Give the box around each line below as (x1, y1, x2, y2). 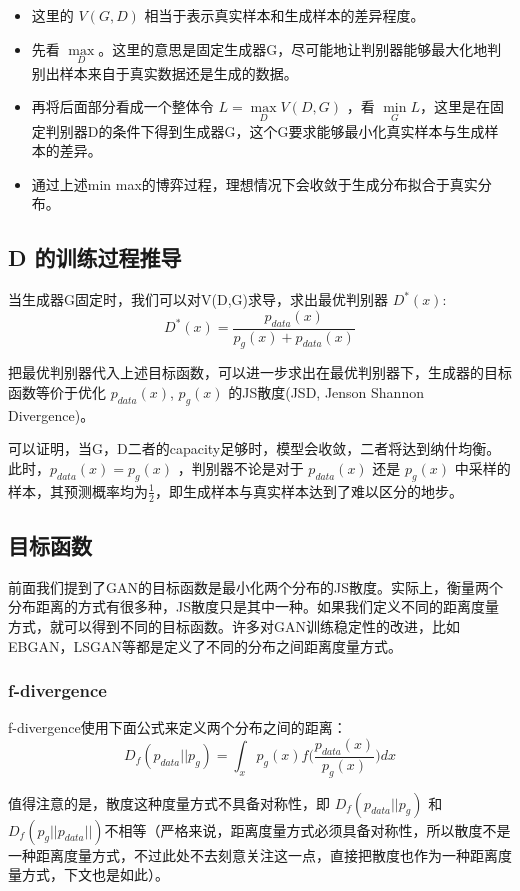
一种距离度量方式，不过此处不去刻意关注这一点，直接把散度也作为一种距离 (8, 844, 498, 865)
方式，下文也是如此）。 (21, 864, 169, 885)
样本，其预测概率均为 (8, 480, 148, 501)
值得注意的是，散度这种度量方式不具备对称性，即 (8, 792, 330, 813)
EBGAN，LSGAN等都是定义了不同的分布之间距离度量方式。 (8, 635, 402, 656)
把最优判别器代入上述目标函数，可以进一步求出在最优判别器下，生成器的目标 (8, 362, 512, 383)
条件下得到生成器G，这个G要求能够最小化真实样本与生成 (112, 120, 485, 141)
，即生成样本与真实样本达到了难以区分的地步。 (154, 480, 463, 501)
